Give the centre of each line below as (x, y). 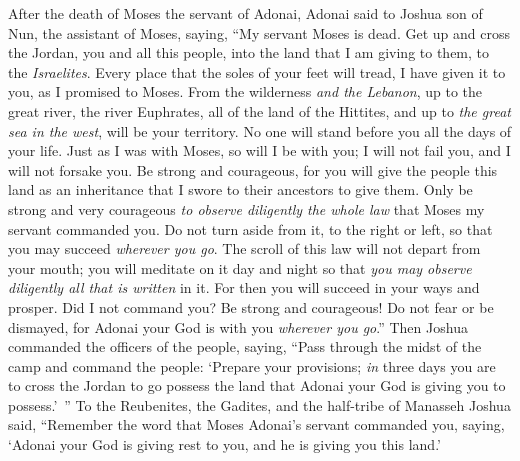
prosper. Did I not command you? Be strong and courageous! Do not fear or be (251, 306)
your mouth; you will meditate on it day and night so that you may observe (240, 267)
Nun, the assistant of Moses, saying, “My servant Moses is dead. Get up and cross (259, 32)
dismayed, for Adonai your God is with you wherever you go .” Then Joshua (238, 326)
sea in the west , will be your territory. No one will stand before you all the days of (260, 130)
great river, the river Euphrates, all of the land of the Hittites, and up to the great (259, 110)
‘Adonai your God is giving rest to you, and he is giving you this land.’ (224, 444)
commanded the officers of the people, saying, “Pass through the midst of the (245, 346)
